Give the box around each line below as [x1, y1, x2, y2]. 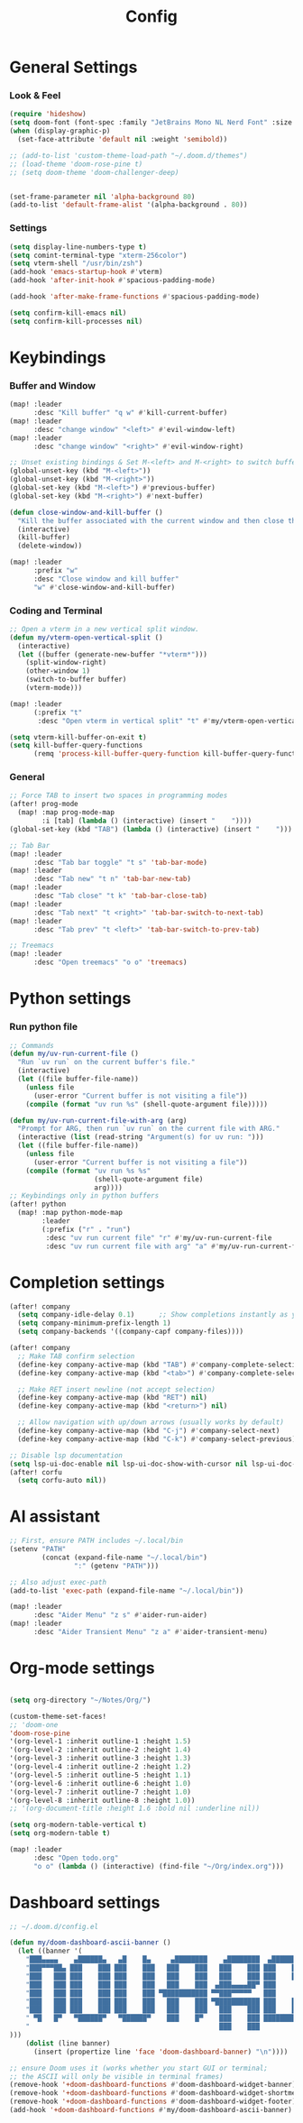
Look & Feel [9, 89, 61, 102]
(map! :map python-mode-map [17, 1209, 124, 1218]
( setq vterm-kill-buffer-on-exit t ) [9, 732, 147, 741]
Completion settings [9, 1272, 165, 1292]
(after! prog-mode [9, 800, 78, 809]
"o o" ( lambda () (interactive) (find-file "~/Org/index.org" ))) [32, 1861, 284, 1870]
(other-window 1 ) [25, 666, 91, 675]
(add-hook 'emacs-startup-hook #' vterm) [9, 268, 164, 277]
